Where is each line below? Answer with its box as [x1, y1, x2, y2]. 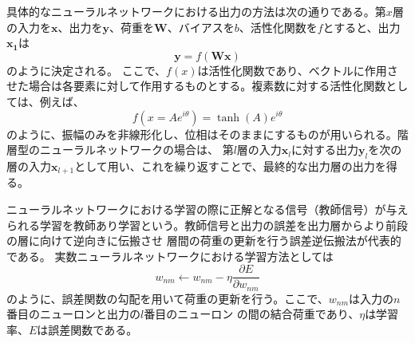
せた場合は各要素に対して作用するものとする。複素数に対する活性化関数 [6, 77, 386, 94]
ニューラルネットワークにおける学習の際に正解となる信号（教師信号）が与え [6, 201, 409, 217]
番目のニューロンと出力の [6, 306, 140, 322]
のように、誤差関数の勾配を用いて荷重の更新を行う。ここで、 [6, 290, 329, 306]
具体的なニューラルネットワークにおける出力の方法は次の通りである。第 [6, 3, 386, 19]
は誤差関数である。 [37, 321, 138, 338]
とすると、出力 [322, 18, 401, 35]
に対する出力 [291, 141, 359, 158]
